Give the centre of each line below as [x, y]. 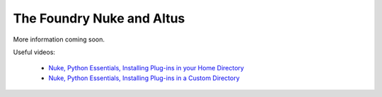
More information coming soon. [59, 39]
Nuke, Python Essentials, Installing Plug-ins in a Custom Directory [144, 78]
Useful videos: [34, 52]
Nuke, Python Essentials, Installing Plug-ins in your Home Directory [146, 68]
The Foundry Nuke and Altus [99, 18]
